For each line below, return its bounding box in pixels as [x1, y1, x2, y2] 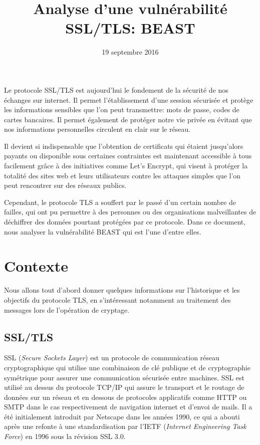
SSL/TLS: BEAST [65, 18, 195, 38]
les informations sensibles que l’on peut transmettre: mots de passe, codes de [4, 104, 239, 115]
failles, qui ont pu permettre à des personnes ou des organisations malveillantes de [4, 206, 256, 217]
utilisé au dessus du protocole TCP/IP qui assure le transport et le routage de [4, 382, 244, 392]
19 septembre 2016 [102, 47, 159, 57]
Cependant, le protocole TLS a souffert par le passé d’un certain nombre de [4, 196, 236, 207]
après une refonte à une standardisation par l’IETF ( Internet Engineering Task [4, 421, 246, 431]
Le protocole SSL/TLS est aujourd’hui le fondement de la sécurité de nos [4, 84, 228, 95]
